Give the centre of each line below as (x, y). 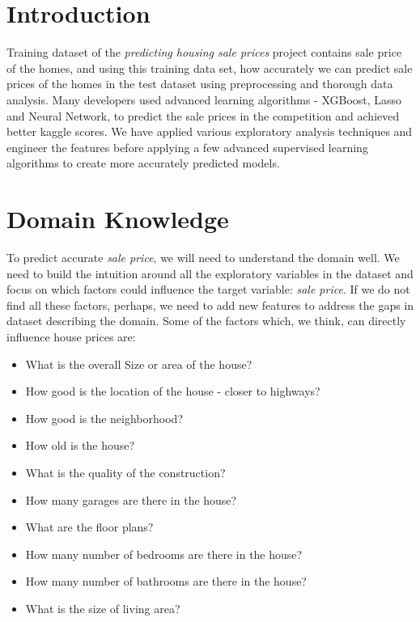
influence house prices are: (71, 336)
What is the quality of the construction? (125, 472)
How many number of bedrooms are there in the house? (164, 554)
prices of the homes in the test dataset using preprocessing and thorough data (200, 84)
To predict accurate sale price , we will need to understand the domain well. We (203, 257)
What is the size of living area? (103, 608)
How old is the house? (80, 445)
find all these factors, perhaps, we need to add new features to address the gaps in (210, 305)
